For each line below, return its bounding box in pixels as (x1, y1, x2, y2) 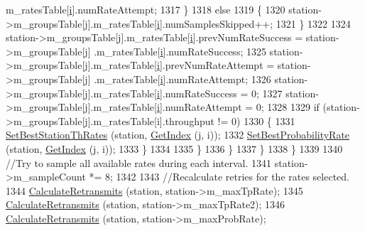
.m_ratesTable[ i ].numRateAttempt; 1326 (94, 71, 271, 86)
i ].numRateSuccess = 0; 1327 (156, 85, 283, 100)
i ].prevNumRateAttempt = (156, 58, 275, 72)
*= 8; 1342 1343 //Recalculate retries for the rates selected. (89, 169, 349, 184)
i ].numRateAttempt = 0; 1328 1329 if (156, 100, 320, 114)
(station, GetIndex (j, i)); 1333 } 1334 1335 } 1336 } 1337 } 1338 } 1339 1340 (6, 141, 343, 156)
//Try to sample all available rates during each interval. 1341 (6, 155, 272, 170)
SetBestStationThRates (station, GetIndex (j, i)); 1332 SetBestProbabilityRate (6, 127, 350, 142)
